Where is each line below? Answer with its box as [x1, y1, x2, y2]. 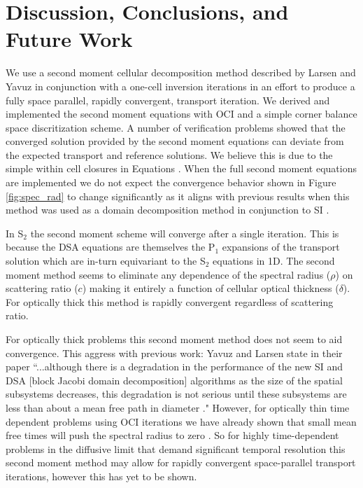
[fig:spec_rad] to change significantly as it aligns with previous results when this [6, 188, 350, 203]
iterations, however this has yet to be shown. [6, 468, 197, 483]
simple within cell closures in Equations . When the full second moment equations [6, 161, 357, 176]
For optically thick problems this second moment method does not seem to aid [6, 332, 343, 346]
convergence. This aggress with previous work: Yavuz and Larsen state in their [6, 345, 343, 360]
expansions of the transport [222, 239, 340, 254]
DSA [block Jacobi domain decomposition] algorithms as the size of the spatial [6, 372, 343, 387]
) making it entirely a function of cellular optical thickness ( [82, 281, 339, 295]
